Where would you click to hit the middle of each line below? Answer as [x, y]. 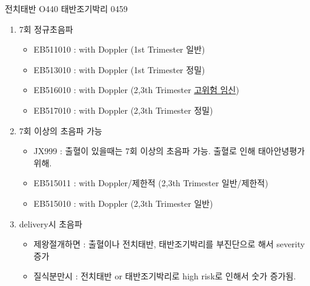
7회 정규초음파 [46, 29]
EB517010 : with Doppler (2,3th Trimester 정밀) [123, 110]
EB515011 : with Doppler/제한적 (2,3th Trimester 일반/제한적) [151, 183]
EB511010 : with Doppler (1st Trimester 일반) [119, 49]
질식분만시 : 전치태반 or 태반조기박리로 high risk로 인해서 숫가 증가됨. [165, 276]
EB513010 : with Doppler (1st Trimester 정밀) [119, 69]
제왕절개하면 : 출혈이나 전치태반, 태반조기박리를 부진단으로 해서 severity [169, 244]
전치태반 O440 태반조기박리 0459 [66, 8]
